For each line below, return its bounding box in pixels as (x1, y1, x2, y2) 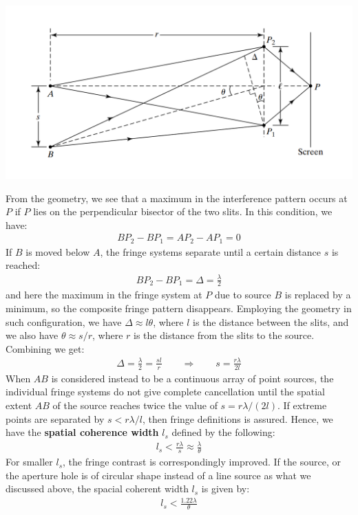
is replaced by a (284, 287, 351, 302)
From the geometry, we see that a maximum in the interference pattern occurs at (6, 190, 348, 205)
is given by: (201, 481, 250, 496)
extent (6, 397, 32, 412)
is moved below (25, 244, 90, 259)
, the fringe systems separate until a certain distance (100, 244, 321, 259)
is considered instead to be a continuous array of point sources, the (51, 371, 334, 385)
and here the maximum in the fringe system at (6, 287, 202, 302)
